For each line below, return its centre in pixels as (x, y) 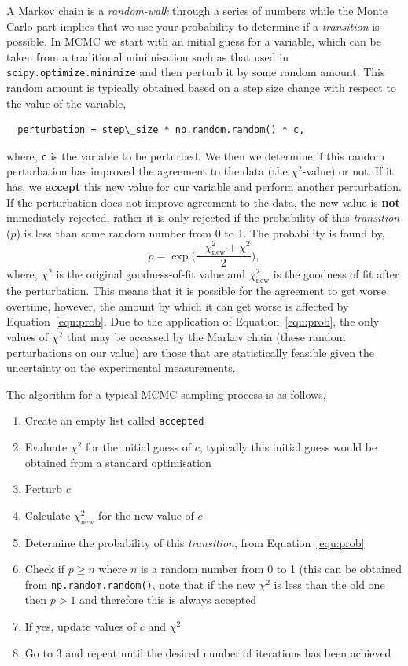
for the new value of (146, 515)
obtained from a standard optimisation (118, 462)
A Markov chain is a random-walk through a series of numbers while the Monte (197, 10)
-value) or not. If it (348, 171)
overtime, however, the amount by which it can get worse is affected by (178, 305)
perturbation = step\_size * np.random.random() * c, (161, 130)
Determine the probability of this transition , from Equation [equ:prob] (195, 542)
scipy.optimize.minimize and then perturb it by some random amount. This (196, 72)
